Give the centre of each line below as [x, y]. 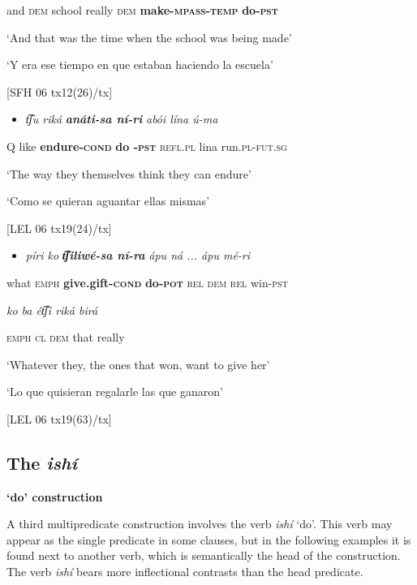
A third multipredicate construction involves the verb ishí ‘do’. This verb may [200, 524]
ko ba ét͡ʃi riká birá [52, 310]
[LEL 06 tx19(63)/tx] [59, 418]
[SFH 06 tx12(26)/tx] [60, 91]
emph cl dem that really [66, 337]
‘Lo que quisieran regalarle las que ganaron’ [115, 391]
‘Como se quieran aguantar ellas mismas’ [108, 201]
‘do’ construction [55, 496]
